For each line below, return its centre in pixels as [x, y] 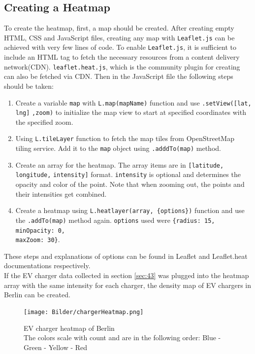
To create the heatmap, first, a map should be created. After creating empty [119, 28]
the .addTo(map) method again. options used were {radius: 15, [115, 220]
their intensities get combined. [61, 194]
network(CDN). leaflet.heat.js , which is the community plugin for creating [122, 66]
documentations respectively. [47, 265]
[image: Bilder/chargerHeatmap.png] [84, 312]
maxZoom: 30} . [38, 239]
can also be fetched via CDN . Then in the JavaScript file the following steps [119, 76]
